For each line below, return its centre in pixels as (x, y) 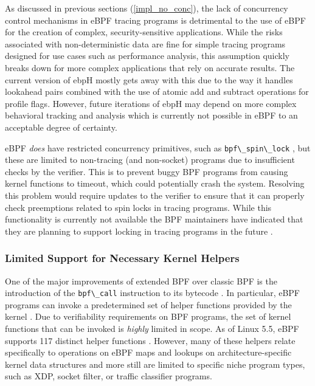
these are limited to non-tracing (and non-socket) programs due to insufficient (150, 160)
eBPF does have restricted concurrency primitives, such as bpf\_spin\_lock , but (158, 147)
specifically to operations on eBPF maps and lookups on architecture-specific (148, 352)
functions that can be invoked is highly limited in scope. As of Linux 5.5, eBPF (152, 328)
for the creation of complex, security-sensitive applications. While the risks (144, 32)
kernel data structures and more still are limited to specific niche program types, (155, 364)
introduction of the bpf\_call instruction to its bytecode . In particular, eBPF (152, 293)
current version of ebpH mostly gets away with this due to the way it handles (149, 79)
